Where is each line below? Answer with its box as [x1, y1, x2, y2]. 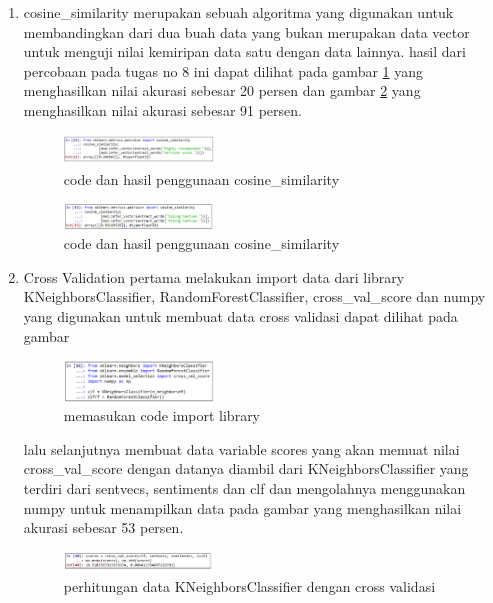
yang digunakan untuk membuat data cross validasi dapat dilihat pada [23, 306, 458, 327]
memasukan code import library [63, 405, 261, 426]
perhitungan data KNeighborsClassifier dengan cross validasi [63, 575, 436, 596]
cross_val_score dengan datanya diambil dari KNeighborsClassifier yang [23, 458, 469, 479]
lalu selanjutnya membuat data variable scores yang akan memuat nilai [23, 438, 460, 459]
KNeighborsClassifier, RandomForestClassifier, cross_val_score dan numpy [23, 286, 486, 307]
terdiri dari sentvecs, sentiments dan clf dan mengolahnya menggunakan [23, 478, 466, 499]
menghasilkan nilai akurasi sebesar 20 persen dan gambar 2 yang [23, 80, 421, 101]
